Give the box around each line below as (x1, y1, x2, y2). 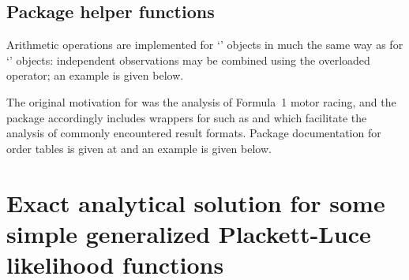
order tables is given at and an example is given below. (6, 140, 272, 156)
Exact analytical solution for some (6, 186, 385, 218)
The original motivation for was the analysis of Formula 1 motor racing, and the (6, 93, 396, 110)
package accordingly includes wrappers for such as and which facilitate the (6, 109, 367, 125)
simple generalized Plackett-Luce (6, 217, 371, 249)
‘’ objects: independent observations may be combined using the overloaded (6, 51, 370, 68)
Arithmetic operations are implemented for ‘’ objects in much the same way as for (6, 36, 403, 53)
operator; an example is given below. (6, 67, 184, 84)
